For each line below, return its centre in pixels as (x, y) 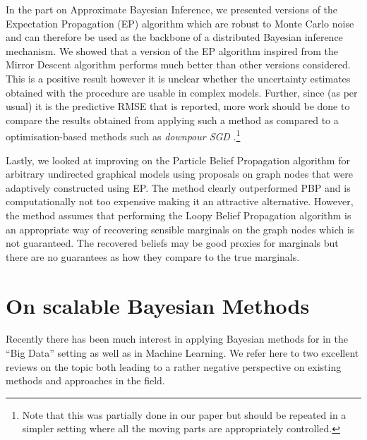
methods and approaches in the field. (85, 380)
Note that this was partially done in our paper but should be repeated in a (184, 414)
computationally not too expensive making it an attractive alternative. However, (180, 201)
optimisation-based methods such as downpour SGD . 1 (123, 135)
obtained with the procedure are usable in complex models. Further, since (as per (182, 92)
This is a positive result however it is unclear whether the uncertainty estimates (178, 78)
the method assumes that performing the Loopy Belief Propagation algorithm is (179, 215)
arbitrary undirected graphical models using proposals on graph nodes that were (179, 174)
